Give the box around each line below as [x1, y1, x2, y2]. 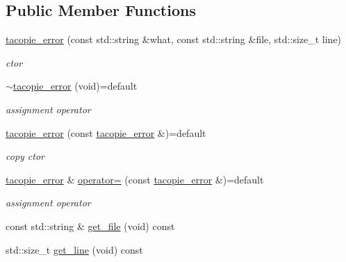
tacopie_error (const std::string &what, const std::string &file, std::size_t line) [6, 32, 342, 47]
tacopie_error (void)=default [13, 79, 138, 93]
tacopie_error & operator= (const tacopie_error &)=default [6, 172, 264, 186]
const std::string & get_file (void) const [6, 218, 175, 233]
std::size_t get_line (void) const [6, 242, 143, 256]
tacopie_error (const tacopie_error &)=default [6, 125, 206, 140]
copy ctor [6, 149, 44, 163]
